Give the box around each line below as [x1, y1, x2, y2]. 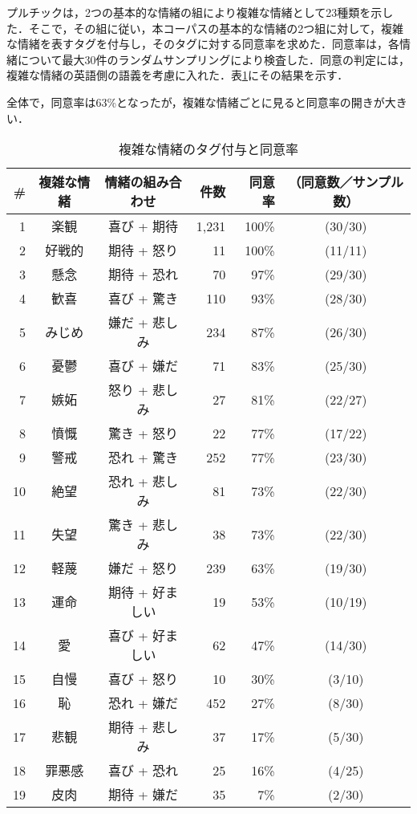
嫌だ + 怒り [108, 559, 179, 578]
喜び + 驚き [108, 289, 179, 308]
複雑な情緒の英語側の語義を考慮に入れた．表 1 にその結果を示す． [6, 67, 349, 83]
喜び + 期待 [108, 217, 179, 236]
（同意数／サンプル [288, 173, 404, 192]
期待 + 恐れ [108, 265, 179, 284]
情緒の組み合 [104, 173, 182, 192]
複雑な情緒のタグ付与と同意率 [118, 140, 298, 159]
